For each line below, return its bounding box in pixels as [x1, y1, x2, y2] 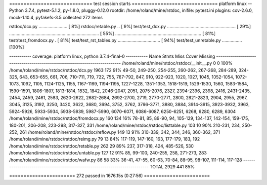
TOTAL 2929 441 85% [149, 163, 195, 170]
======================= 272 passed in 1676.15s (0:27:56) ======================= [9, 173, 210, 179]
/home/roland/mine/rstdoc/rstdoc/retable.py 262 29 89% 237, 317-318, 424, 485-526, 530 [9, 143, 194, 149]
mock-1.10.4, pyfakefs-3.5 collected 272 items [9, 14, 103, 20]
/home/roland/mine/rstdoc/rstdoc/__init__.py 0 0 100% [122, 60, 233, 66]
